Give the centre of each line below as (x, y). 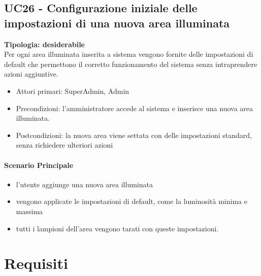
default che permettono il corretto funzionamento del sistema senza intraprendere (131, 64)
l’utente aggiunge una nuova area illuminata (84, 184)
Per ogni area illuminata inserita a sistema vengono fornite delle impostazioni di (129, 54)
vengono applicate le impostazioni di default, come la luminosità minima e (132, 201)
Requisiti (36, 263)
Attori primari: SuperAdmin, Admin (73, 91)
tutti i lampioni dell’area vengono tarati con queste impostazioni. (117, 228)
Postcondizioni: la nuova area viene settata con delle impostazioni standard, (134, 135)
